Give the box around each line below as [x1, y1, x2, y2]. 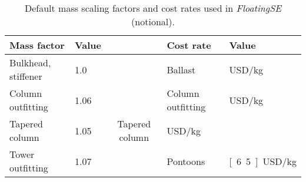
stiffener [9, 69, 42, 83]
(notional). [131, 15, 175, 28]
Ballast [167, 62, 196, 76]
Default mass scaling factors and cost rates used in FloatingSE [24, 1, 282, 15]
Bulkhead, [9, 56, 51, 69]
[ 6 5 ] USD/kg [229, 154, 297, 168]
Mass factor [9, 38, 65, 52]
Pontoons [167, 154, 205, 168]
